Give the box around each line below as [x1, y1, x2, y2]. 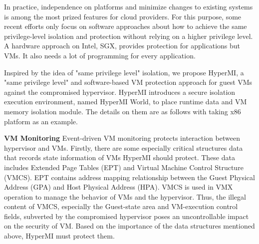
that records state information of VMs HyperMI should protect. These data [4, 152, 235, 163]
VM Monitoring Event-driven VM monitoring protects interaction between [4, 133, 240, 143]
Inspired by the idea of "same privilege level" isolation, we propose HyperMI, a [4, 67, 244, 77]
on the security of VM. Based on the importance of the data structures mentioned [4, 221, 255, 231]
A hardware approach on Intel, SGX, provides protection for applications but [4, 40, 241, 51]
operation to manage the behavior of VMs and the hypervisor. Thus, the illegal [4, 191, 246, 202]
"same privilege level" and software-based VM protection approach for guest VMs [4, 77, 253, 87]
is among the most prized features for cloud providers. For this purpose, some [4, 11, 242, 21]
